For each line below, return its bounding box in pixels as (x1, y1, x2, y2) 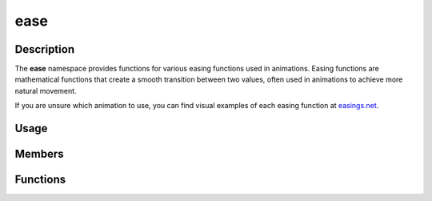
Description (14, 42, 75, 56)
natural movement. (14, 86, 77, 95)
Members (14, 147, 64, 161)
